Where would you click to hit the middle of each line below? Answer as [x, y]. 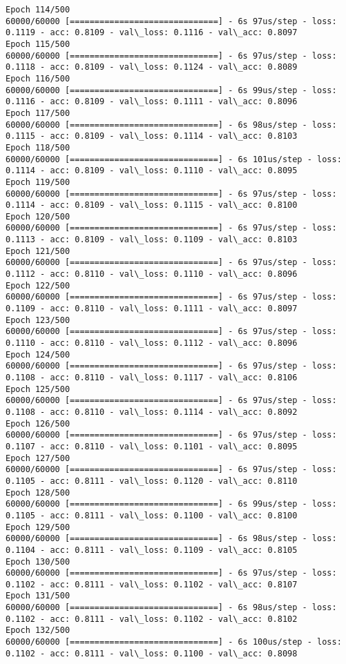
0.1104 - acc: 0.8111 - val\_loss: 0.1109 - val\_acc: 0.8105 [152, 550]
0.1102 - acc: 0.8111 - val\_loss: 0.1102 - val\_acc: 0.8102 [152, 619]
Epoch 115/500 [38, 44]
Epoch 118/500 [38, 147]
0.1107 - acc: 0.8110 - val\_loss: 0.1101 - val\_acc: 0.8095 [152, 446]
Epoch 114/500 [38, 10]
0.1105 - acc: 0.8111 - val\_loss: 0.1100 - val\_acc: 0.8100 [152, 515]
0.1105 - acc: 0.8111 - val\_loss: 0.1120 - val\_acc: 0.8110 [152, 481]
